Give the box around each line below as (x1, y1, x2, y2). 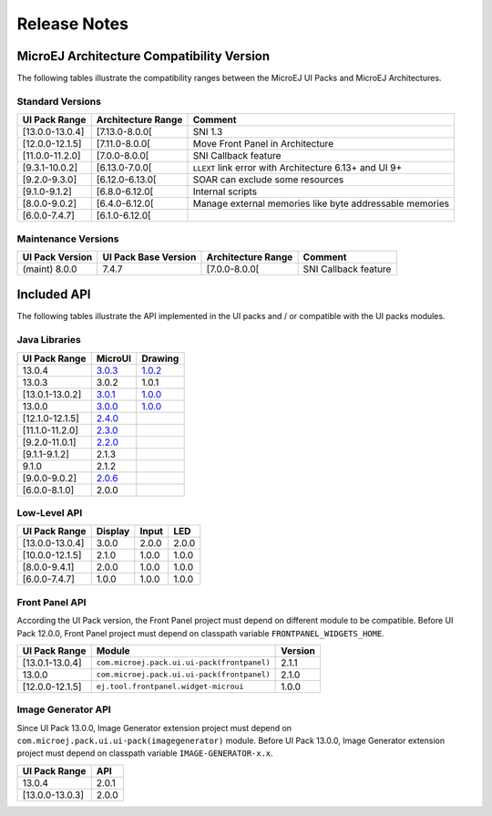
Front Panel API (16, 595, 87, 608)
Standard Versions (16, 95, 102, 108)
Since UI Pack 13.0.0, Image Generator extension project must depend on (16, 722, 292, 733)
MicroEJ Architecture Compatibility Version (16, 48, 271, 64)
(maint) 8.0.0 (22, 263, 77, 275)
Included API (16, 287, 91, 303)
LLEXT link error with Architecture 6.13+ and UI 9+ (192, 161, 403, 174)
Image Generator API (16, 703, 111, 716)
